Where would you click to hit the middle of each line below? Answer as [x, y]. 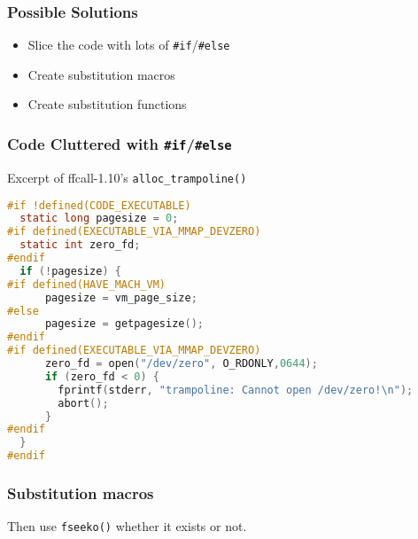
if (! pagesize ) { [70, 271]
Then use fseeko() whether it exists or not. [127, 526]
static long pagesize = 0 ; [99, 219]
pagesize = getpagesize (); [124, 324]
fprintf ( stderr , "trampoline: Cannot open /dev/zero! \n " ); [236, 390]
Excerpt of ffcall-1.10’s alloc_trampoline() [127, 177]
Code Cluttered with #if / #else [120, 143]
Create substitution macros [101, 74]
